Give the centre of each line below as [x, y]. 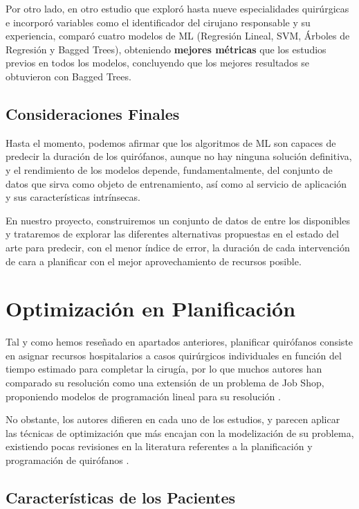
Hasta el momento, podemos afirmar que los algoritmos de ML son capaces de [171, 142]
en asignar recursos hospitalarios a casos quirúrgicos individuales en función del [174, 355]
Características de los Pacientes [121, 497]
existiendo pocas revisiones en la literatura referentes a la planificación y [159, 446]
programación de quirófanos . [67, 459]
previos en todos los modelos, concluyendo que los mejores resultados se [158, 63]
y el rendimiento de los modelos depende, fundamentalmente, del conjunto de [169, 169]
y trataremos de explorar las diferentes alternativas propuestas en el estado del [172, 234]
